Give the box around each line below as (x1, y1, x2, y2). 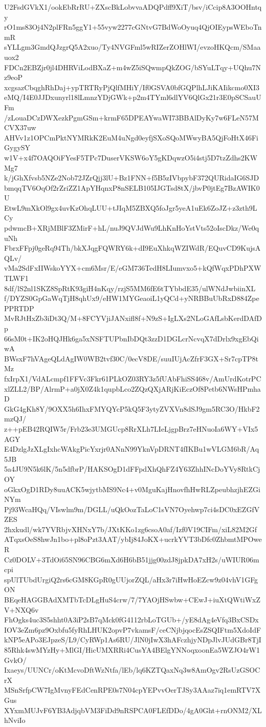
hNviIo (4, 715, 26, 725)
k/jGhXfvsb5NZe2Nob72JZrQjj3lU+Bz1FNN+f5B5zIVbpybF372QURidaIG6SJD (4, 172, 259, 183)
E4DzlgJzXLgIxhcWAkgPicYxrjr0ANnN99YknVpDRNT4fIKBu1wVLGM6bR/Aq (4, 443, 259, 454)
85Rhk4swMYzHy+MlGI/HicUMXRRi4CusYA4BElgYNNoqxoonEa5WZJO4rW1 (4, 644, 260, 655)
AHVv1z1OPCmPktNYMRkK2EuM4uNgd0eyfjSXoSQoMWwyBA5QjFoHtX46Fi (4, 132, 258, 143)
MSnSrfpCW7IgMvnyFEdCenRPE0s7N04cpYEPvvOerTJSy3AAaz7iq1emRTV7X (4, 684, 261, 695)
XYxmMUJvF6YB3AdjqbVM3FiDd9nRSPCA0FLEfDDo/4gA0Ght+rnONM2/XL (4, 704, 262, 715)
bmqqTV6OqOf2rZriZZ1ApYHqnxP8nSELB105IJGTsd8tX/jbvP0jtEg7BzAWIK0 (4, 182, 260, 193)
